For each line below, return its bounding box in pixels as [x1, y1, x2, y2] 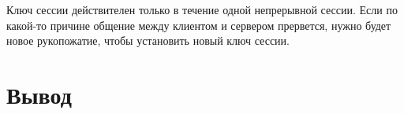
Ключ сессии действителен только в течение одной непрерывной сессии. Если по [6, 2, 398, 17]
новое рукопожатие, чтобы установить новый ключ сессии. [6, 32, 290, 49]
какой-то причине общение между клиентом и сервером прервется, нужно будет [6, 17, 391, 33]
